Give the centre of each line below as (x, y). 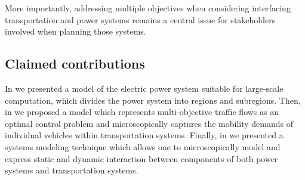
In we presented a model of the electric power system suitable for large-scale (144, 88)
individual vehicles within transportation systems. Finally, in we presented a (144, 135)
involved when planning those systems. (76, 31)
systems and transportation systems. (72, 170)
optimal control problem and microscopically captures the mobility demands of (149, 123)
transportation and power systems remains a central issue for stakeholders (140, 19)
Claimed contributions (75, 63)
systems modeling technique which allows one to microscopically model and (143, 146)
